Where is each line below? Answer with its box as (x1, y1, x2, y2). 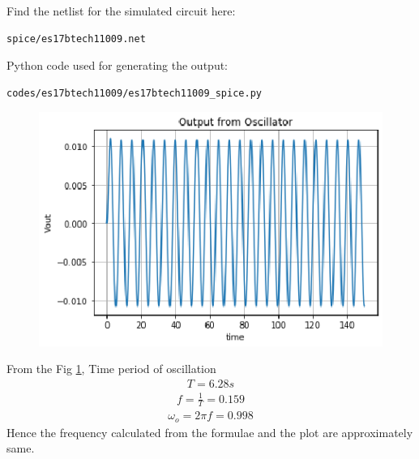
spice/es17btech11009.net (6, 32, 146, 45)
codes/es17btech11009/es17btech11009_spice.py (6, 87, 262, 99)
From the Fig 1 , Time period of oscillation (6, 360, 216, 377)
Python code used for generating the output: (6, 57, 228, 74)
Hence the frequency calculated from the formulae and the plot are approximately (6, 423, 413, 440)
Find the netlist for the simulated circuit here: (6, 2, 236, 19)
